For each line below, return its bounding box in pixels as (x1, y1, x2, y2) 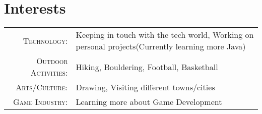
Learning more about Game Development (76, 96, 222, 108)
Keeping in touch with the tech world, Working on (76, 29, 254, 41)
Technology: (23, 34, 68, 46)
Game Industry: (13, 96, 68, 108)
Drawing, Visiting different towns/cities (76, 81, 215, 93)
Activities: (30, 67, 68, 79)
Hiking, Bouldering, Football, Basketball (76, 61, 218, 73)
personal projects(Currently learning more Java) (76, 40, 246, 52)
